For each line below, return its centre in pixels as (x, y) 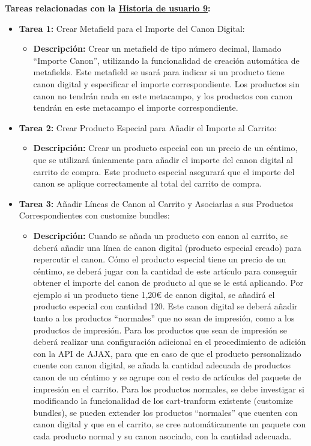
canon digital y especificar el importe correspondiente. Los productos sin (166, 83)
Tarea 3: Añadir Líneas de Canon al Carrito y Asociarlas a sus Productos (156, 203)
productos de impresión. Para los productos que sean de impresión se (160, 330)
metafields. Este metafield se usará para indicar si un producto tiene (159, 72)
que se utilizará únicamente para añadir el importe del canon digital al (163, 159)
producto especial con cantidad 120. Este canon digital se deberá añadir (165, 306)
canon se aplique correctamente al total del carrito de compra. (148, 183)
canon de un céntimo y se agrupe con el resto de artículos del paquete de (167, 377)
